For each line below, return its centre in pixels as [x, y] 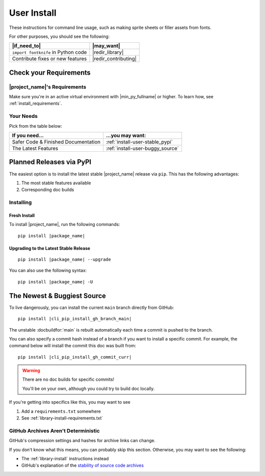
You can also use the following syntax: [48, 271]
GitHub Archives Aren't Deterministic [54, 431]
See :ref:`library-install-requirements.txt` [62, 418]
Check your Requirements [50, 72]
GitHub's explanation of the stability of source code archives [83, 465]
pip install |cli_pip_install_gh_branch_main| [75, 319]
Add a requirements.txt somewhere [61, 411]
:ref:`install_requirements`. [36, 104]
